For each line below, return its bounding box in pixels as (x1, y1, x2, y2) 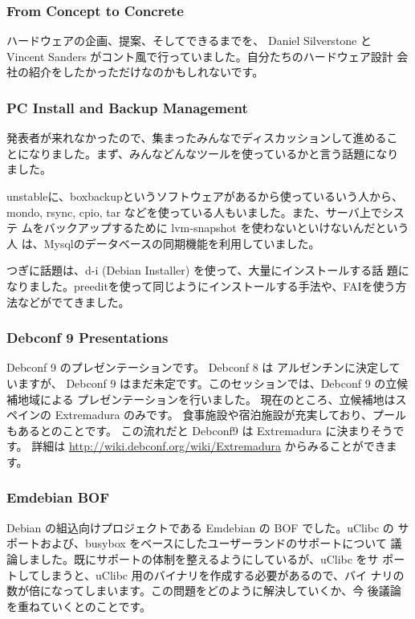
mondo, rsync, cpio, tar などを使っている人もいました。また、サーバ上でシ (6, 203, 393, 220)
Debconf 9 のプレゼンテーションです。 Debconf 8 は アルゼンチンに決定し (6, 359, 389, 376)
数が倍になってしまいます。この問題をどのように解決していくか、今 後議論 (6, 582, 401, 599)
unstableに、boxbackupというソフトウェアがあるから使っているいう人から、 (6, 188, 404, 204)
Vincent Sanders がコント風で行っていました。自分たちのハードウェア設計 (6, 47, 393, 64)
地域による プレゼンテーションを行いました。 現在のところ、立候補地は (17, 390, 396, 407)
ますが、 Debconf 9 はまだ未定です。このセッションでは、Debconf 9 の (17, 374, 386, 391)
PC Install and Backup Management (6, 97, 248, 117)
